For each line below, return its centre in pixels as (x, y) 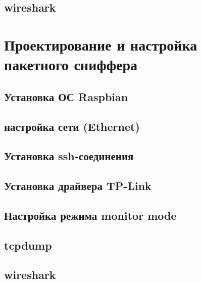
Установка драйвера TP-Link (78, 186)
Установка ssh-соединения (69, 156)
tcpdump (28, 245)
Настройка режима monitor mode (90, 215)
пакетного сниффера (71, 64)
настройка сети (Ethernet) (72, 126)
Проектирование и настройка (101, 44)
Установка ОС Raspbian (66, 96)
